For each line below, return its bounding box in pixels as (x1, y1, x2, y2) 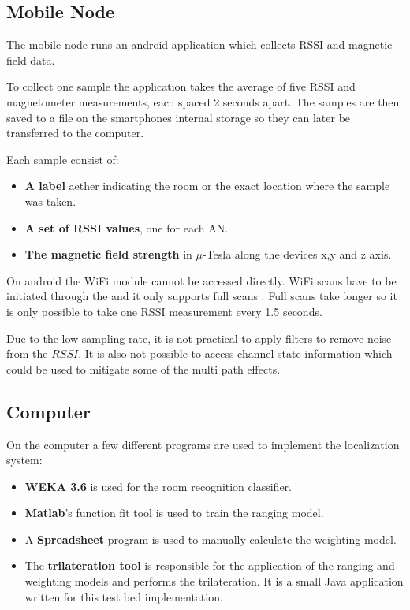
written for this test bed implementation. (24, 588, 223, 604)
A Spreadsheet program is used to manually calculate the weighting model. (24, 530, 397, 547)
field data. (6, 51, 55, 68)
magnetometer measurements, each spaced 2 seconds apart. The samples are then (6, 93, 400, 110)
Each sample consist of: (6, 151, 119, 167)
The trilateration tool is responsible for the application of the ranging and (24, 557, 395, 574)
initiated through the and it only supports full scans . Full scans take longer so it (6, 288, 397, 304)
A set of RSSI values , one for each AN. (24, 219, 229, 236)
